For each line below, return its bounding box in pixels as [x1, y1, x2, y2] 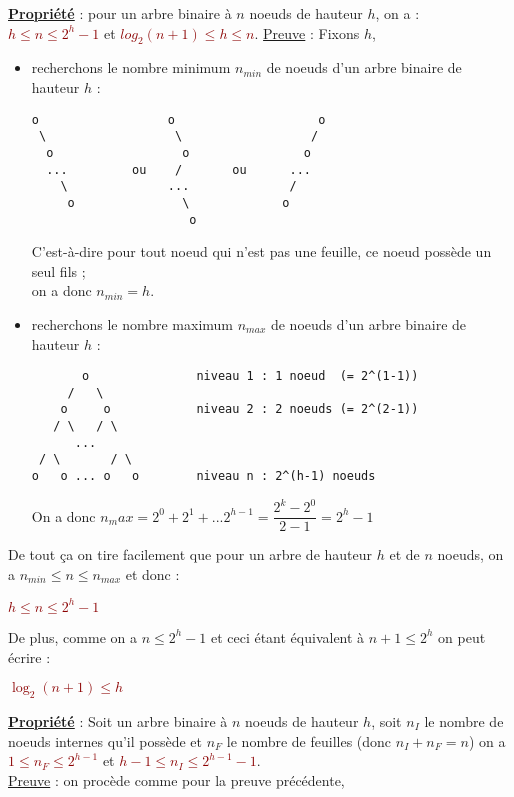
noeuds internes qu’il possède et [8, 730, 203, 751]
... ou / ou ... [46, 162, 311, 177]
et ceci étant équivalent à [210, 626, 365, 647]
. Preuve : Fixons [254, 22, 360, 43]
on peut [438, 626, 486, 647]
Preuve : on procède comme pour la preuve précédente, [8, 769, 345, 790]
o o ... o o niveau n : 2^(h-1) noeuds [31, 469, 376, 484]
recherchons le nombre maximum [31, 313, 234, 334]
